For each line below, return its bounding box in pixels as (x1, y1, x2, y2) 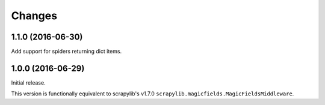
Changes (11, 9, 57, 22)
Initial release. (11, 79, 46, 86)
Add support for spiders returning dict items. (11, 48, 122, 55)
